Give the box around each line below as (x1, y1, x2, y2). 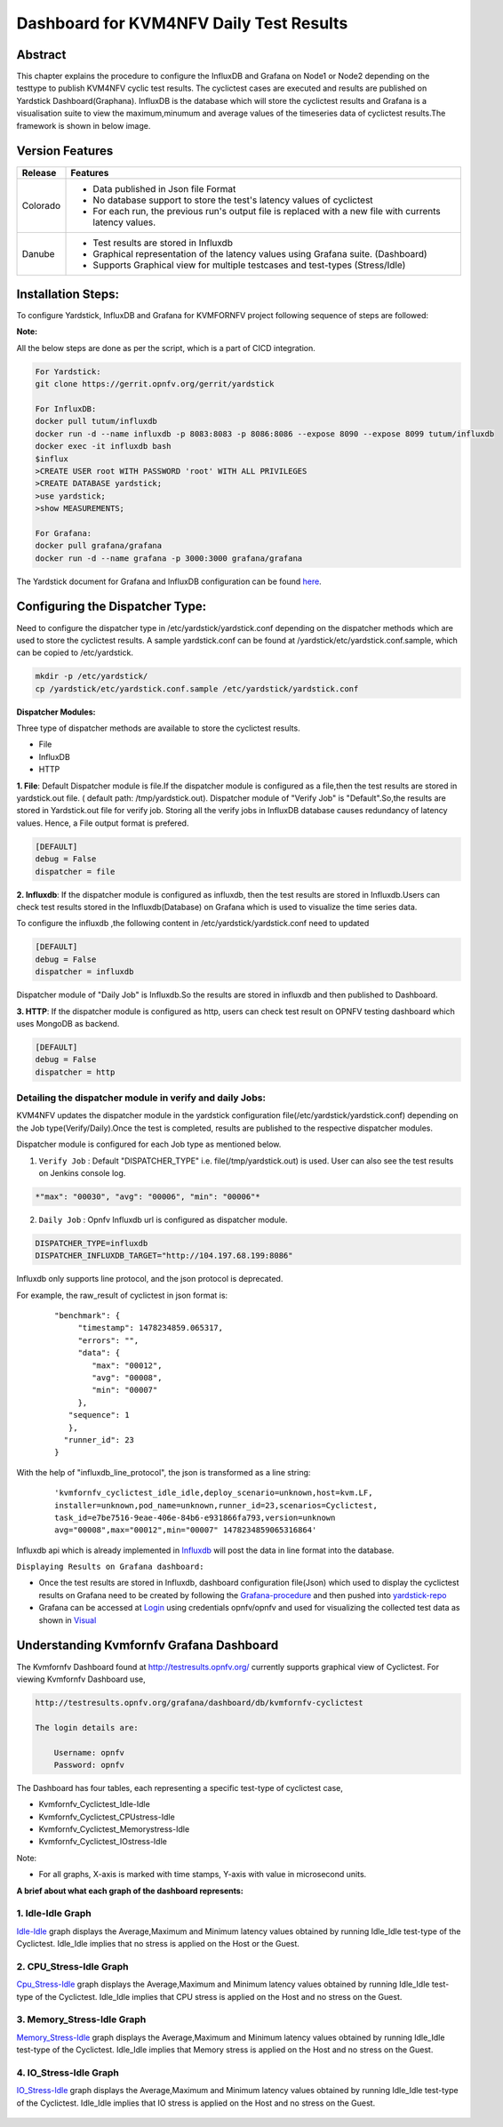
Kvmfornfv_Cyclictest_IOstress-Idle (38, 1836, 168, 1847)
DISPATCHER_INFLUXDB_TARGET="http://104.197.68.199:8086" (35, 1251, 293, 1261)
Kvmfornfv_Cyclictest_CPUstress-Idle (38, 1811, 175, 1822)
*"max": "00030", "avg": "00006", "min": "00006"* (35, 1191, 261, 1202)
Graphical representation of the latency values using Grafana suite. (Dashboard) (92, 247, 427, 260)
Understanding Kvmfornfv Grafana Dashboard (16, 1638, 279, 1653)
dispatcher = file (35, 867, 116, 876)
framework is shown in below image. (16, 120, 151, 131)
